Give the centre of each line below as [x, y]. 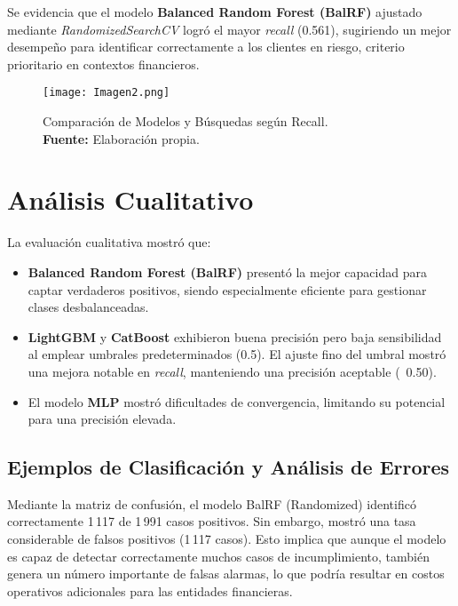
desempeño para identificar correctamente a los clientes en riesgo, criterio [206, 47]
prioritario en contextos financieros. [103, 64]
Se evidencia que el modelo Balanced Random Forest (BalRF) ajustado [215, 12]
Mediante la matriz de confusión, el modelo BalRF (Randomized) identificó [212, 503]
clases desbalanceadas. [88, 307]
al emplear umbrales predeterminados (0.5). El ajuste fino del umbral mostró [237, 354]
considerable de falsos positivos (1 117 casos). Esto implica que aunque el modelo [227, 539]
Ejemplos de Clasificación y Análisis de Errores [229, 467]
